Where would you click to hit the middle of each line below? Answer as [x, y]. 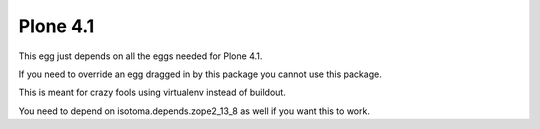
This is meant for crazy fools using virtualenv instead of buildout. [152, 92]
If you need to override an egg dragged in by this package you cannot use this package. [200, 74]
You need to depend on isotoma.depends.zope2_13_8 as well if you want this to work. [194, 111]
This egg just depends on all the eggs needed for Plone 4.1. [140, 56]
